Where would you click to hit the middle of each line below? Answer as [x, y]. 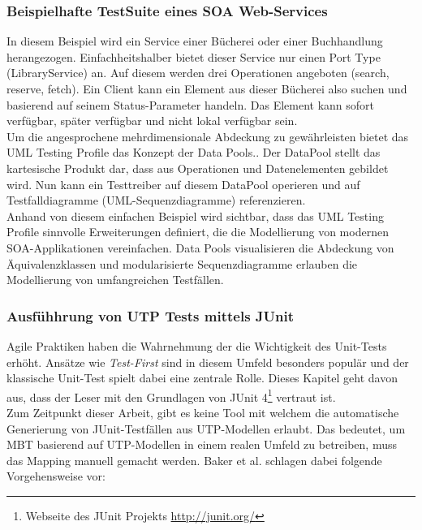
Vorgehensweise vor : [56, 476]
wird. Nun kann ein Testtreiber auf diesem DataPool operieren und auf [183, 184]
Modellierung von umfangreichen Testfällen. [115, 280]
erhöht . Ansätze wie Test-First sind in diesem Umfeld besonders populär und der [208, 362]
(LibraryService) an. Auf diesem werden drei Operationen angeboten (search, [198, 73]
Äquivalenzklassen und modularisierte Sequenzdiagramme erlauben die [182, 263]
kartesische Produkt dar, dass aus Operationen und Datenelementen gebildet [198, 168]
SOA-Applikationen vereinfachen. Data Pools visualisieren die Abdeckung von [200, 247]
